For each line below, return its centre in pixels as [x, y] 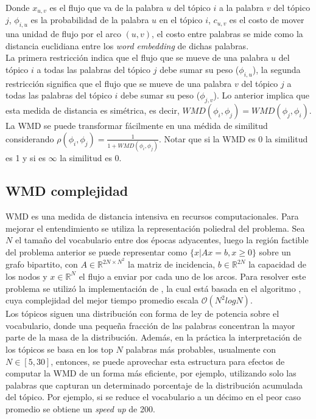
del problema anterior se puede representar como [97, 251]
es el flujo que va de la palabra [107, 7]
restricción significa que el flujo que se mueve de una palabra [119, 83]
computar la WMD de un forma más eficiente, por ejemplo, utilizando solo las [151, 373]
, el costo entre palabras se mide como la [227, 34]
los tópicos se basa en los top [59, 349]
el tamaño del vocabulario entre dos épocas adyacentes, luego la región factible [162, 240]
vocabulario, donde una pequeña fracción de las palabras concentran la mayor [150, 325]
